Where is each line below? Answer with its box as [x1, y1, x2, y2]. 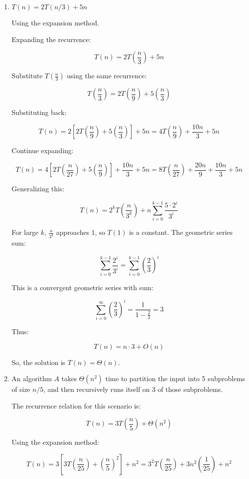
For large [11, 227, 39, 237]
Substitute [11, 70, 43, 81]
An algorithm [11, 373, 52, 384]
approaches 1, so [56, 227, 105, 237]
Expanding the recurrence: [11, 34, 91, 44]
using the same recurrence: [67, 70, 147, 81]
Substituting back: [11, 107, 67, 117]
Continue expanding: [11, 145, 74, 156]
